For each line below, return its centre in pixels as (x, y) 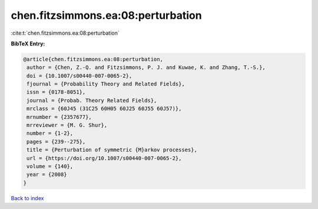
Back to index (27, 198)
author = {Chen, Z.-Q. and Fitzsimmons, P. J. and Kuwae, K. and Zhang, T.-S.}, (146, 67)
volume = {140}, (50, 166)
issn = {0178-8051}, (56, 92)
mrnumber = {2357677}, (59, 117)
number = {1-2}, (50, 133)
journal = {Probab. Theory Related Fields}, (92, 100)
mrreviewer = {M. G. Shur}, (67, 125)
